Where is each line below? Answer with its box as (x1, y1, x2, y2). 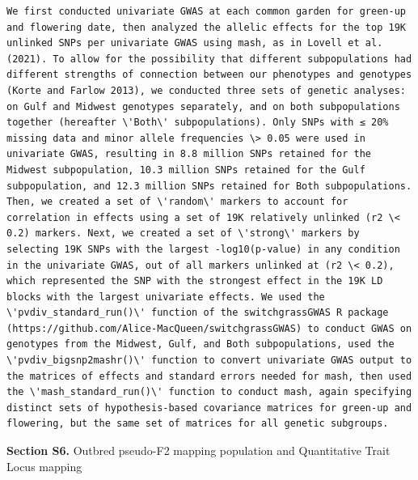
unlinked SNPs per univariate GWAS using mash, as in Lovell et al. (6, 37, 383, 49)
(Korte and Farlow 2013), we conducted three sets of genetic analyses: (6, 84, 406, 96)
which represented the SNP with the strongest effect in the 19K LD (6, 275, 383, 287)
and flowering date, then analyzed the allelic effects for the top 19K (6, 21, 406, 33)
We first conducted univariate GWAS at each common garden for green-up (6, 6, 406, 17)
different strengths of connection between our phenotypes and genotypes (6, 69, 412, 81)
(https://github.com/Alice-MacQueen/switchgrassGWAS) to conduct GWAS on (6, 322, 412, 334)
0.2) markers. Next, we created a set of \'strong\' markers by (6, 227, 360, 240)
